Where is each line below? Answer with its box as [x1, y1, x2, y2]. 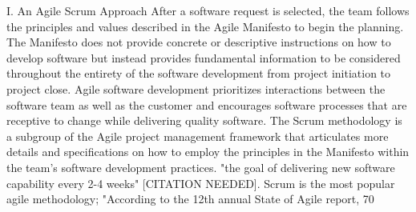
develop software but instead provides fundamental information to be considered [6, 49, 401, 66]
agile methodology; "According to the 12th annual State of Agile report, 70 [6, 190, 374, 207]
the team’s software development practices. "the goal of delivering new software [6, 158, 395, 175]
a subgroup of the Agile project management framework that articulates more [6, 127, 389, 144]
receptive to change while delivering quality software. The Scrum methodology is [6, 112, 402, 129]
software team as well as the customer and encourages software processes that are [6, 96, 407, 113]
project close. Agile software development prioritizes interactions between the [6, 80, 386, 97]
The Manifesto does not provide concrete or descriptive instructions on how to [6, 34, 391, 50]
